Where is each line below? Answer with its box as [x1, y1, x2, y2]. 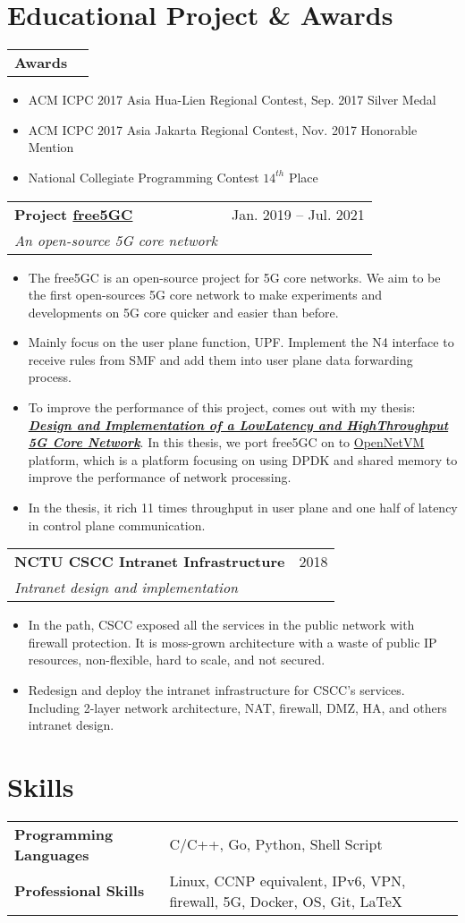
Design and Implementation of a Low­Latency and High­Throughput [28, 415, 449, 434]
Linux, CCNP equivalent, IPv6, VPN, [169, 869, 406, 891]
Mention [28, 138, 74, 157]
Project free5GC [14, 203, 133, 224]
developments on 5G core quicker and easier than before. [28, 302, 339, 321]
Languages [14, 843, 89, 865]
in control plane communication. [28, 515, 206, 534]
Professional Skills [14, 880, 145, 902]
